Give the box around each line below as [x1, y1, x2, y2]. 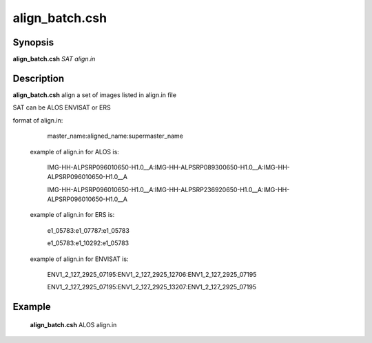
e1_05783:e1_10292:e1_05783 [47, 239, 130, 247]
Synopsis [12, 37, 54, 48]
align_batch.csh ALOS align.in [30, 320, 117, 329]
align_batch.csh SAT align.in [12, 55, 96, 63]
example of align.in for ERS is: [30, 211, 115, 219]
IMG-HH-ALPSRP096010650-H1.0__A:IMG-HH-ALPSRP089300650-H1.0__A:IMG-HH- [47, 163, 291, 171]
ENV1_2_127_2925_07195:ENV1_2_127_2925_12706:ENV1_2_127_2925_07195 [47, 271, 257, 279]
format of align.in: [12, 116, 63, 124]
